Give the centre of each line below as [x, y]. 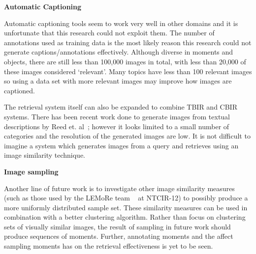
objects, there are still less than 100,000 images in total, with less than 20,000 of [125, 61]
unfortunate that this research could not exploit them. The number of [109, 33]
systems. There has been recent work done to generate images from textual [117, 116]
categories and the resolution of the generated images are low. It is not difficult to [127, 136]
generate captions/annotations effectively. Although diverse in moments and [119, 52]
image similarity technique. [45, 155]
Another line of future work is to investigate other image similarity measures [119, 188]
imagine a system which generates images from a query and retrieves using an [121, 145]
